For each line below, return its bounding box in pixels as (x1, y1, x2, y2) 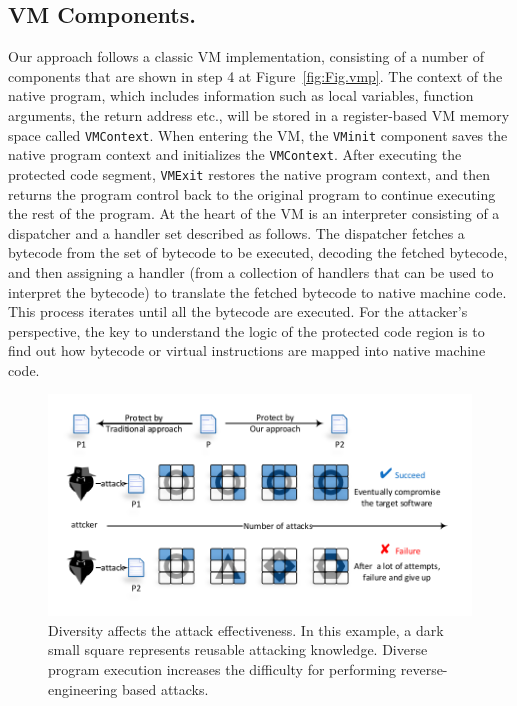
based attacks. (121, 678, 209, 699)
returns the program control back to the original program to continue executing (8, 183, 496, 204)
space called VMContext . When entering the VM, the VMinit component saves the (8, 124, 508, 145)
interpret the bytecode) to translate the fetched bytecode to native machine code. (8, 281, 507, 302)
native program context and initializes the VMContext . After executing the (8, 144, 462, 165)
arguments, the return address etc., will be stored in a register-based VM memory (8, 104, 510, 125)
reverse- (400, 659, 448, 680)
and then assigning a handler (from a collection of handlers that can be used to (8, 261, 494, 282)
